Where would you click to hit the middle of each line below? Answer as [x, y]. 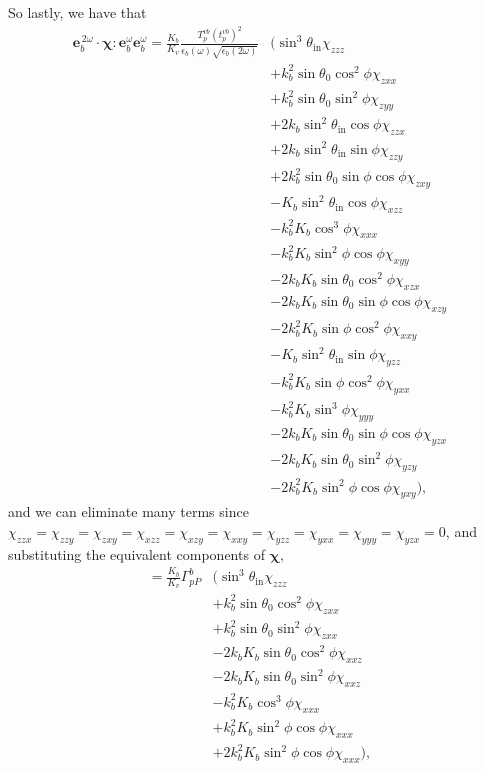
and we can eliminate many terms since [128, 511]
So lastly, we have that [77, 12]
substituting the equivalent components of [136, 553]
